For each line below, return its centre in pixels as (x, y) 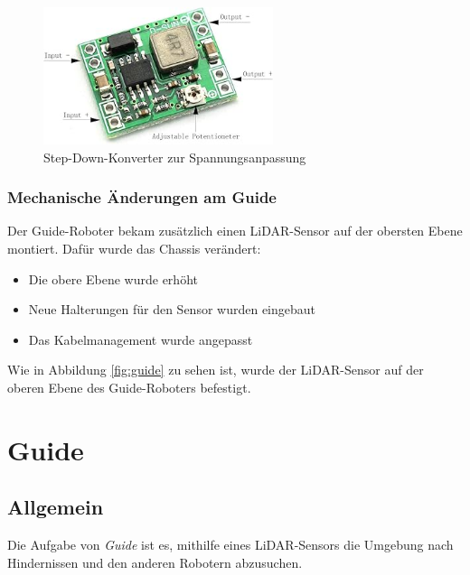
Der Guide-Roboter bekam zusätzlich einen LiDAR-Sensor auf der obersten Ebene (235, 231)
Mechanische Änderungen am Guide (142, 197)
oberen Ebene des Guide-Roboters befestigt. (129, 387)
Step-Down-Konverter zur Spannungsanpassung (175, 157)
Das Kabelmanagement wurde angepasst (141, 339)
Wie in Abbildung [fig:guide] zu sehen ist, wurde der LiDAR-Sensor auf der (216, 370)
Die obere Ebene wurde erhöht (113, 278)
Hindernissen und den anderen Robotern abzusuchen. (155, 562)
